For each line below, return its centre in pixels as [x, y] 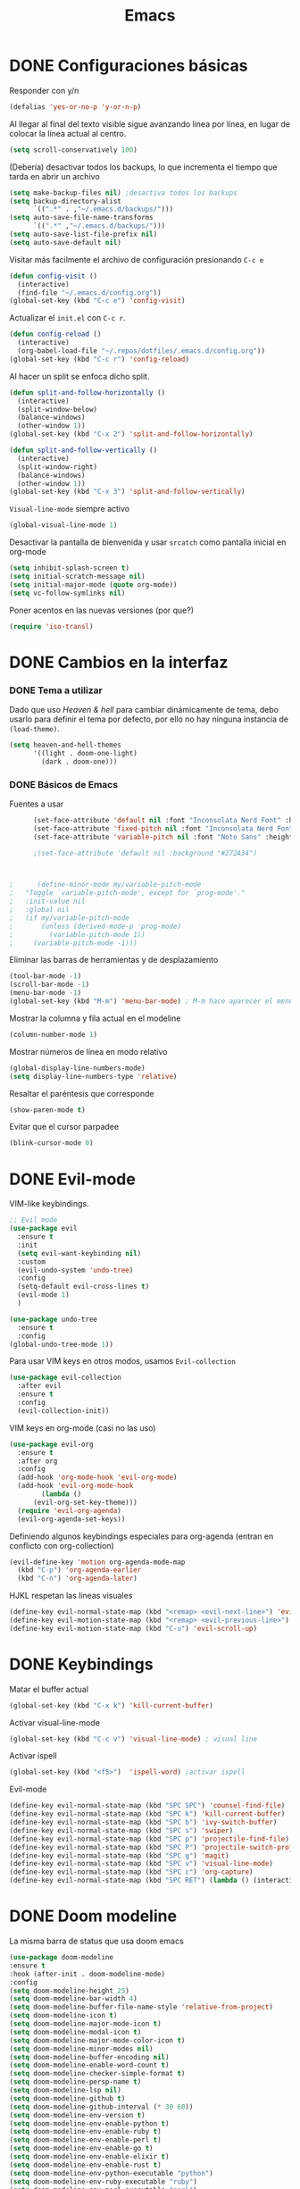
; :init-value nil [48, 902]
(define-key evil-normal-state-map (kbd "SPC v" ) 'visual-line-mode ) [142, 1864]
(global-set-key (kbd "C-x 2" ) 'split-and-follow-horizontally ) [131, 434]
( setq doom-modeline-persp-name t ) [75, 2082]
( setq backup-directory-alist [66, 201]
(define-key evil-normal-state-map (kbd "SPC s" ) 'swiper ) [121, 1830]
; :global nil [39, 910]
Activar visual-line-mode [55, 1722]
